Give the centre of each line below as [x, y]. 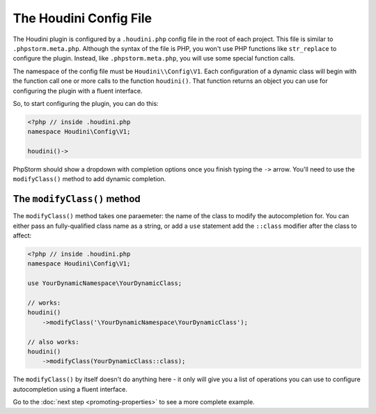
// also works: [53, 342]
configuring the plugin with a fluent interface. [78, 91]
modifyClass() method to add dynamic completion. [89, 179]
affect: [22, 236]
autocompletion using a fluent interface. [70, 389]
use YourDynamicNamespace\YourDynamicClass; [105, 283]
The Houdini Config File [83, 18]
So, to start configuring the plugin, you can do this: [86, 103]
